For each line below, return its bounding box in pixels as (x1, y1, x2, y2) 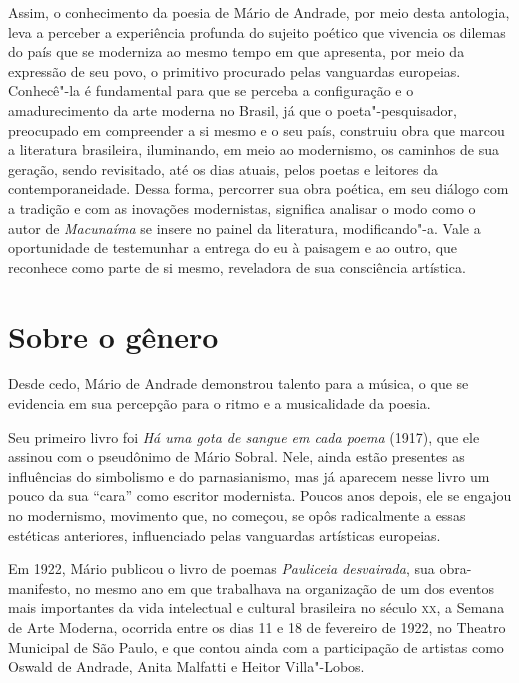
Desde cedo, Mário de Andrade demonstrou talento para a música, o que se (8, 373, 469, 394)
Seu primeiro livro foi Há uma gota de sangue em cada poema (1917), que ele (8, 426, 480, 447)
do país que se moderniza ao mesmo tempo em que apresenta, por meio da (8, 41, 465, 62)
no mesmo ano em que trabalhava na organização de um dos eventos (75, 577, 495, 598)
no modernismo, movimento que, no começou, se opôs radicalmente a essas (8, 505, 466, 525)
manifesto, (8, 577, 71, 598)
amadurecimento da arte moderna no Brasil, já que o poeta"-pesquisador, (8, 99, 457, 120)
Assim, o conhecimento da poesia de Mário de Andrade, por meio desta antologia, (8, 2, 510, 22)
